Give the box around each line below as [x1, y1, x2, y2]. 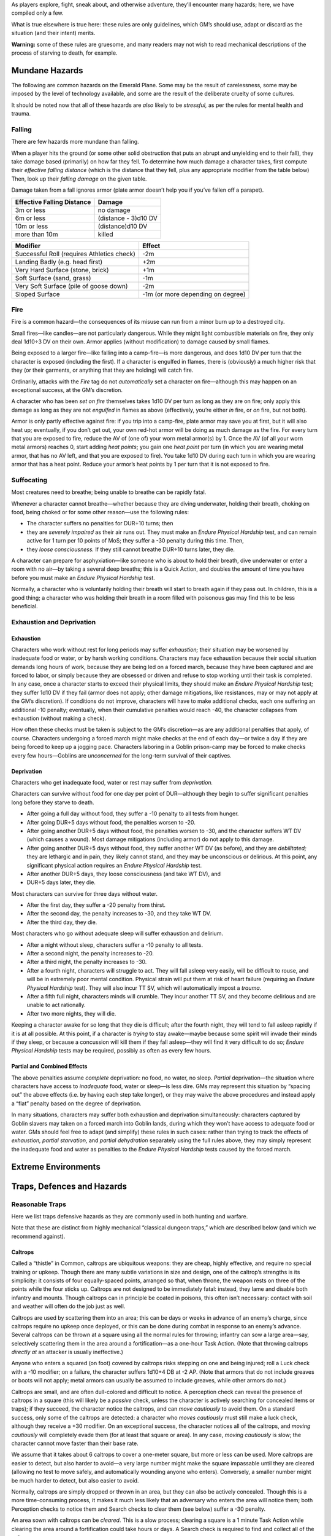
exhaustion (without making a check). [11, 715, 107, 722]
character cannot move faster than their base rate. [11, 1440, 139, 1447]
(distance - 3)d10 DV [97, 214, 158, 222]
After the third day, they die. [26, 919, 97, 926]
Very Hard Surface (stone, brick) [15, 265, 110, 274]
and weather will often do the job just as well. [11, 1303, 126, 1310]
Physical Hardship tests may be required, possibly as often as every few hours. [11, 1047, 211, 1054]
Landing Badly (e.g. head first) [15, 257, 103, 266]
